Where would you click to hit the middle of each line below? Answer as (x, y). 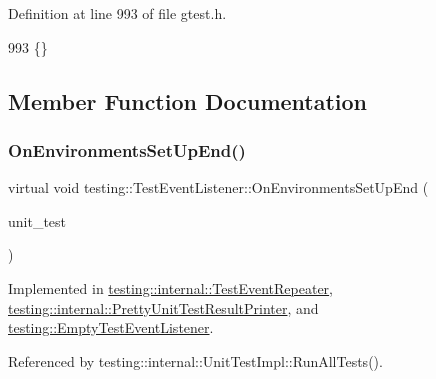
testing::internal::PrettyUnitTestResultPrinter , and (163, 307)
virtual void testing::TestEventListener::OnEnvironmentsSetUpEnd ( (218, 187)
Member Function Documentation (188, 100)
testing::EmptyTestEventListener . (111, 327)
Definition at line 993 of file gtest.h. (117, 13)
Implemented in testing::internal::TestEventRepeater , (170, 287)
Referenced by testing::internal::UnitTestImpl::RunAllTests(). (195, 360)
